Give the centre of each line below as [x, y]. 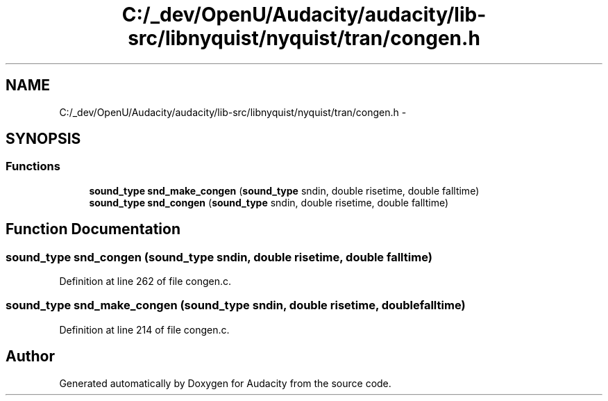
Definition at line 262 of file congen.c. [145, 281]
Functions [33, 166]
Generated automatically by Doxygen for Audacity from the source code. [225, 383]
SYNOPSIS [43, 139]
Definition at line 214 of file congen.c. [144, 329]
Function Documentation [93, 229]
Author [30, 357]
